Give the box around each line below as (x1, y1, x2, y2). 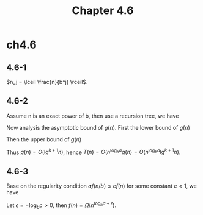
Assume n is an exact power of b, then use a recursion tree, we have (6, 112, 179, 119)
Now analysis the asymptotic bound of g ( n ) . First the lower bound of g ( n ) (6, 124, 191, 131)
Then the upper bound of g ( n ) (6, 135, 82, 143)
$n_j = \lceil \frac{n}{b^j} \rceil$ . (6, 79, 88, 85)
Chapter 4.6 (72, 4, 134, 18)
